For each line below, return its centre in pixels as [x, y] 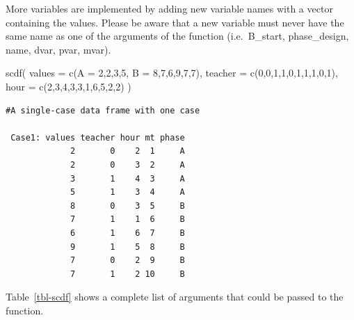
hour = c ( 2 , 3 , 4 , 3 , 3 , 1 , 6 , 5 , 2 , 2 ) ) [69, 86]
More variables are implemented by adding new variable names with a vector [169, 8]
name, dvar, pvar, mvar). [58, 49]
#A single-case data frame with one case [103, 110]
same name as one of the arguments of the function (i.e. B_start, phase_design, [177, 36]
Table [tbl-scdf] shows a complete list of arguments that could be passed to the [175, 297]
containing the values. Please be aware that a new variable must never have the [175, 22]
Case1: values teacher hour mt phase [98, 137]
